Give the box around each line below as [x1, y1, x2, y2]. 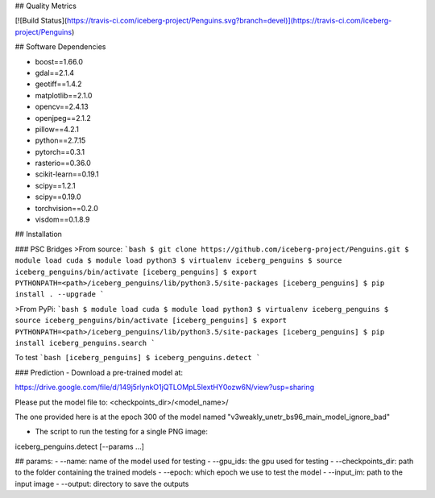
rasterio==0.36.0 [35, 158, 92, 168]
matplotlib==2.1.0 [35, 90, 93, 100]
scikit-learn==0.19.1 [35, 169, 100, 179]
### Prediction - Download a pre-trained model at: [14, 367, 184, 377]
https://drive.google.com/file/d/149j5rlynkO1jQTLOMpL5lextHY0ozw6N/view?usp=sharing [14, 383, 314, 392]
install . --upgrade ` [14, 290, 105, 299]
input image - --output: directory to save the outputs [14, 479, 189, 488]
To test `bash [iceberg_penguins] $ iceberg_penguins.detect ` [14, 353, 261, 363]
